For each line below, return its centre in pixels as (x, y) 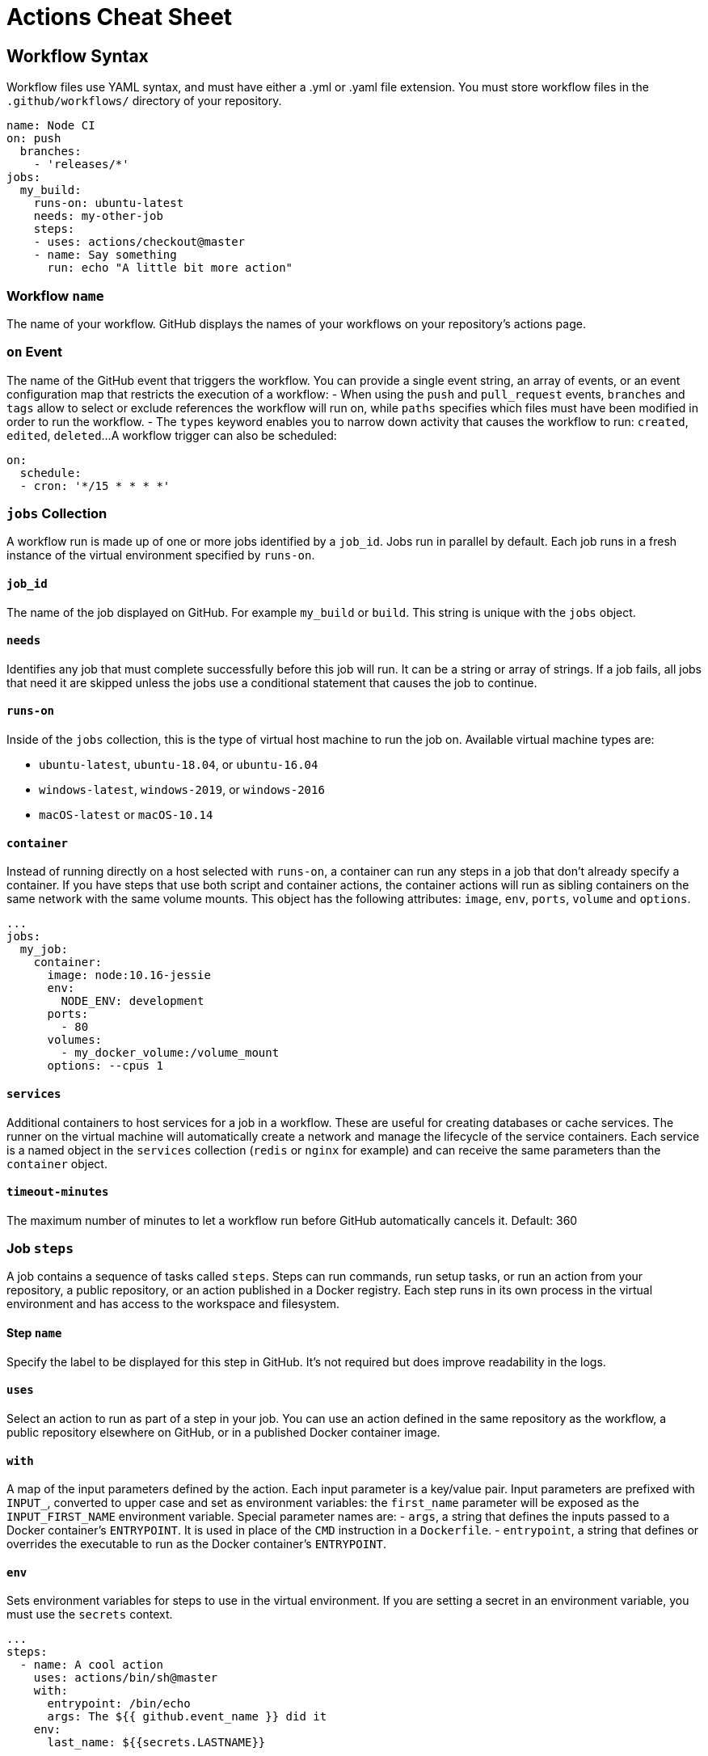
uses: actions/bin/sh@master (126, 1678)
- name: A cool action (91, 1665)
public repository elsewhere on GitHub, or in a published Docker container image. (223, 1432)
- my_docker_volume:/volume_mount (170, 1053)
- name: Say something (105, 255)
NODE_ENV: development (133, 1001)
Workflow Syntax (78, 56)
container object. (57, 1163)
